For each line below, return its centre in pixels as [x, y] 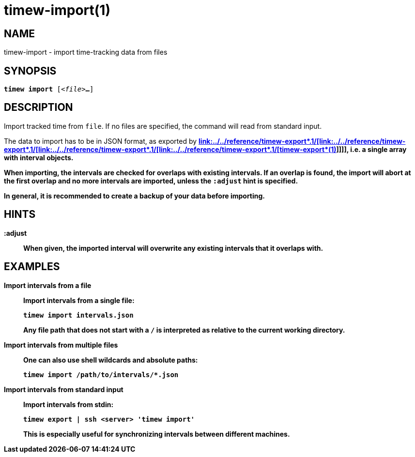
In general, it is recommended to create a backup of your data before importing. [135, 196]
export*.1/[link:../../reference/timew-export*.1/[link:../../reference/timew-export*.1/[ [142, 149]
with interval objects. [39, 157]
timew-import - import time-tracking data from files [86, 52]
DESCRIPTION [38, 107]
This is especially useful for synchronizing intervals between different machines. [157, 434]
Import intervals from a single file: [79, 300]
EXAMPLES [32, 267]
